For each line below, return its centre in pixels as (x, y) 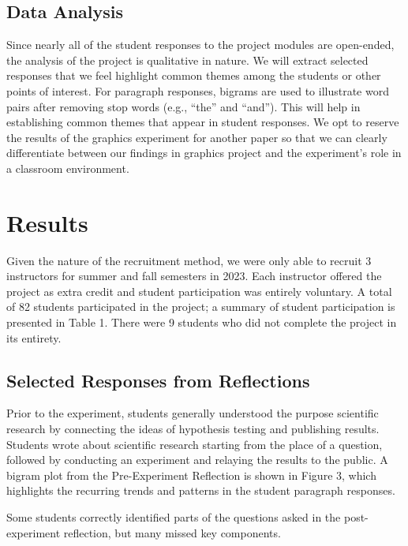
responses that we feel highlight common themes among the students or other (194, 75)
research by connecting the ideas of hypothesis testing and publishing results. (193, 429)
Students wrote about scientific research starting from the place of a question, (195, 444)
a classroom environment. (68, 168)
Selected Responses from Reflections (158, 380)
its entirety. (34, 337)
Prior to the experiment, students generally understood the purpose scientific (193, 413)
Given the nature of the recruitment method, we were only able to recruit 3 (189, 260)
